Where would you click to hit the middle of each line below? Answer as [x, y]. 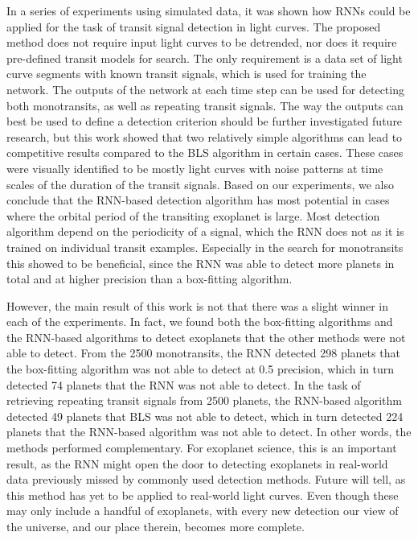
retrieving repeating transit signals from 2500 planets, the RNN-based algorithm [204, 400]
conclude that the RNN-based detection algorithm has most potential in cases [198, 200]
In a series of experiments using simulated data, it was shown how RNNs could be [209, 10]
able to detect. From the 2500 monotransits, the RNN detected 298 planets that [203, 353]
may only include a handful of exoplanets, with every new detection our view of [203, 511]
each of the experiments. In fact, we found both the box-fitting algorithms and [200, 322]
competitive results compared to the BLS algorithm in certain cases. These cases [205, 153]
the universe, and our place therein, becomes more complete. [156, 526]
